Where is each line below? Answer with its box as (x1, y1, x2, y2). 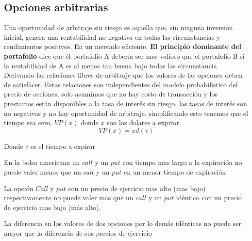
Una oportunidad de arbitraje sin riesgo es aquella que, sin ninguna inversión (4, 22, 233, 32)
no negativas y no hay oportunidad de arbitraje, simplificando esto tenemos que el (4, 108, 248, 118)
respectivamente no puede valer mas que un (4, 193, 134, 203)
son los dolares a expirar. (107, 117, 181, 128)
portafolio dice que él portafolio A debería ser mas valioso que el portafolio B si (4, 50, 245, 61)
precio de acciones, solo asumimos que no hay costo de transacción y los (4, 89, 218, 99)
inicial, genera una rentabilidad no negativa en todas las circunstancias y (4, 32, 220, 42)
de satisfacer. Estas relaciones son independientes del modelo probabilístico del (4, 79, 238, 89)
